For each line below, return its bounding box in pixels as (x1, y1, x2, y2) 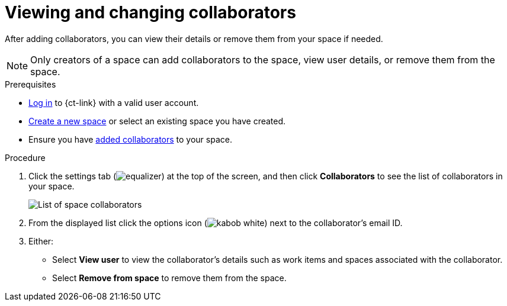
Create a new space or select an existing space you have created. (28, 115, 286, 126)
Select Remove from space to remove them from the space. (52, 272, 287, 283)
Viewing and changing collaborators (5, 2, 296, 22)
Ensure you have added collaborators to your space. (28, 134, 232, 144)
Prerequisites (5, 79, 56, 89)
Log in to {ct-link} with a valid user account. (28, 97, 199, 108)
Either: (28, 236, 54, 246)
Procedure (5, 152, 46, 163)
